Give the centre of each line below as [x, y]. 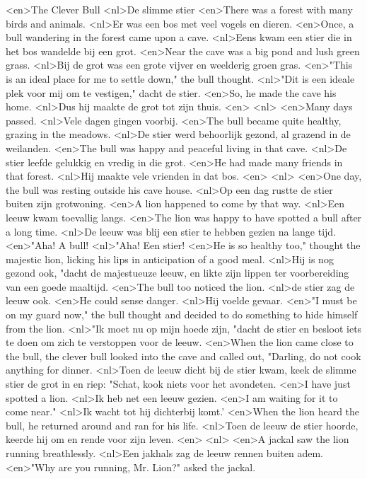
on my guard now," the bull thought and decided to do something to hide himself [182, 314]
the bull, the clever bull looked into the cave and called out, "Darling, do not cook [183, 356]
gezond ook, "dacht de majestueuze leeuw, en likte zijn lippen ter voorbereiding [177, 273]
